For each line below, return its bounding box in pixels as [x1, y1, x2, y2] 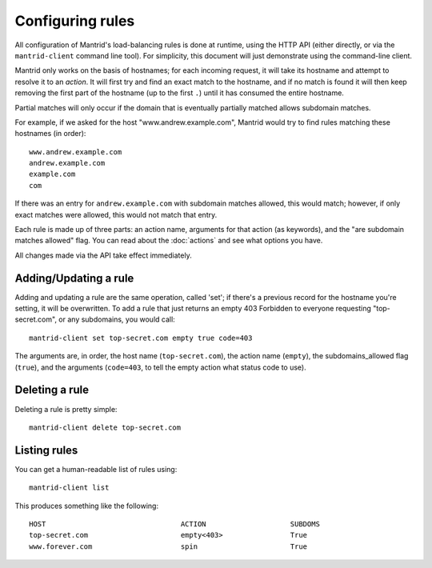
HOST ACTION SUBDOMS [29, 520, 320, 529]
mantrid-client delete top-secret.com [29, 422, 182, 432]
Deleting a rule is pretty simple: [14, 404, 118, 414]
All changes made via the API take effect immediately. [14, 250, 192, 260]
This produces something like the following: [14, 501, 159, 510]
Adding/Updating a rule [14, 271, 134, 285]
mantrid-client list [29, 483, 110, 492]
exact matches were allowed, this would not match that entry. [14, 210, 218, 219]
